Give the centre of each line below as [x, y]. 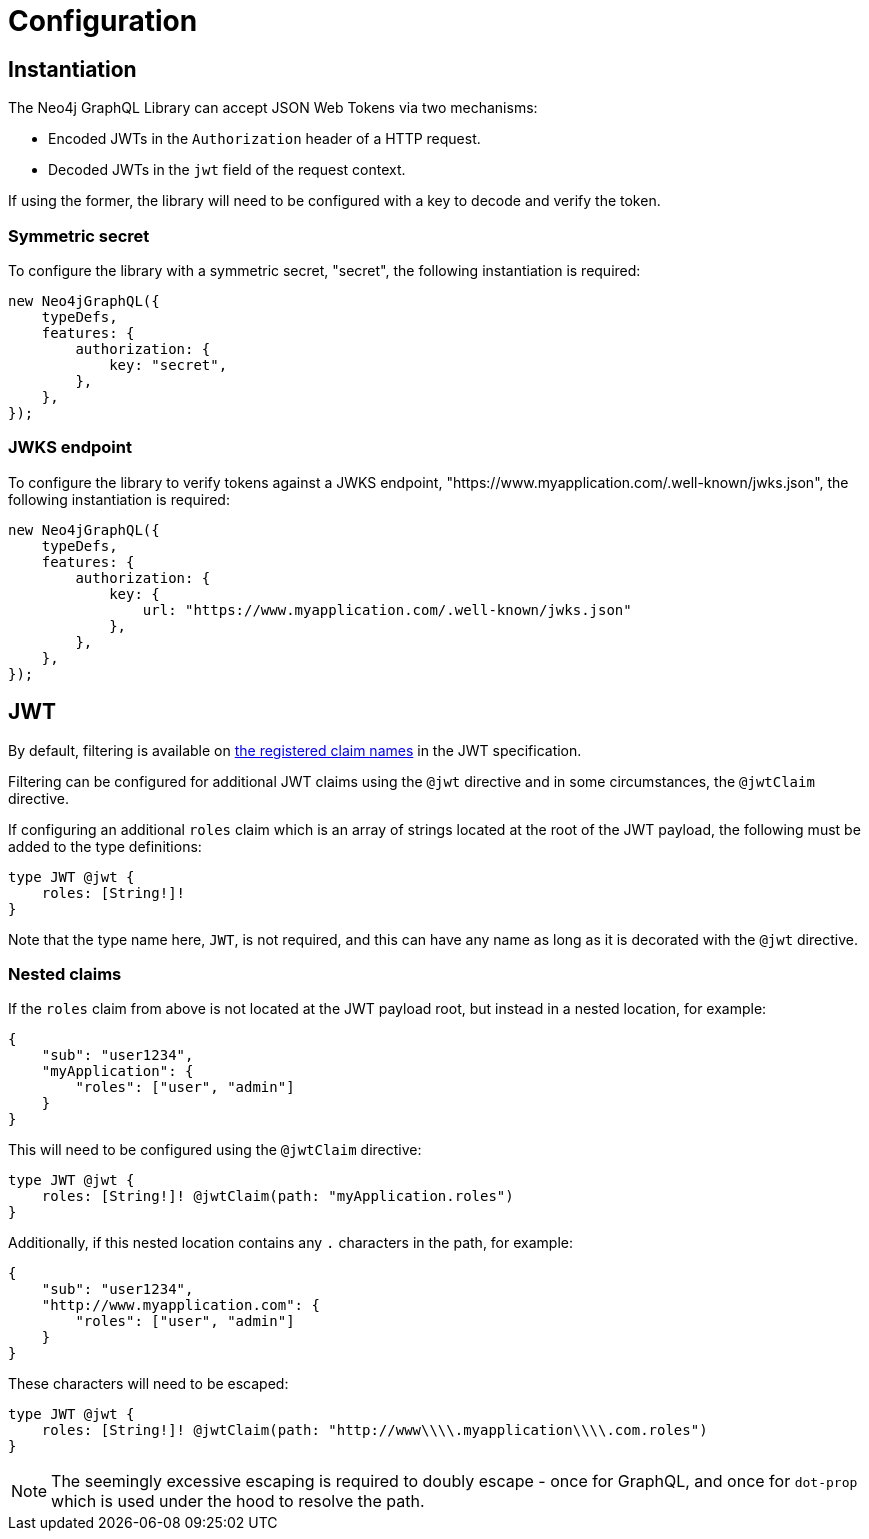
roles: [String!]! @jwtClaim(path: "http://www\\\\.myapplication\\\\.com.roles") [374, 1430]
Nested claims [65, 973]
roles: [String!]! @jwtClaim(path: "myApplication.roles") [277, 1196]
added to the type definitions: [105, 846]
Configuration [103, 21]
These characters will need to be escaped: [148, 1384]
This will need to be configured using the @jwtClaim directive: [215, 1150]
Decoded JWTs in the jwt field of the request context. [227, 170]
